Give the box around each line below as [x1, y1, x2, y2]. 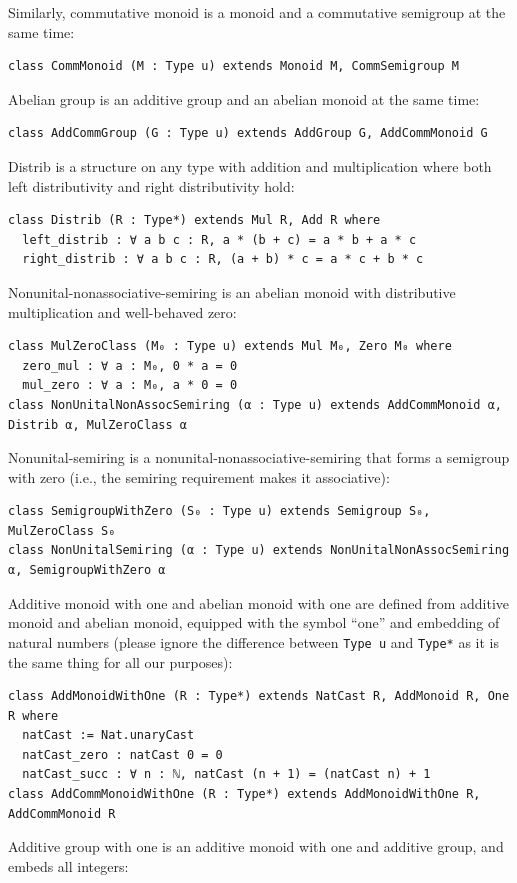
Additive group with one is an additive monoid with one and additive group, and [8, 836, 504, 857]
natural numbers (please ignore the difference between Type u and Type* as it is [8, 631, 500, 652]
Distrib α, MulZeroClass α [8, 417, 187, 432]
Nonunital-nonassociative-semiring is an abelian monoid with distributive [8, 281, 456, 302]
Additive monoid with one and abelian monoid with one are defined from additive [8, 592, 510, 613]
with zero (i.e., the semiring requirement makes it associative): [8, 466, 390, 487]
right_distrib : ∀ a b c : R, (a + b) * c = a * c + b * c [22, 252, 424, 267]
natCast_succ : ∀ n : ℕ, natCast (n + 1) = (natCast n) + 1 [22, 767, 431, 782]
